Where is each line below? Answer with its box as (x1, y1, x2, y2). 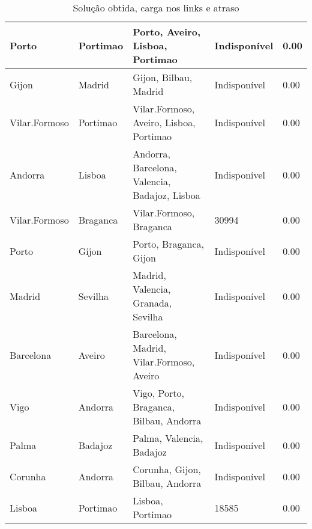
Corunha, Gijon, (133, 462, 201, 476)
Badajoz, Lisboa (133, 188, 200, 202)
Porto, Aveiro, (133, 25, 201, 38)
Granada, (133, 296, 172, 310)
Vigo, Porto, (133, 386, 184, 400)
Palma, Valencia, (133, 431, 203, 445)
